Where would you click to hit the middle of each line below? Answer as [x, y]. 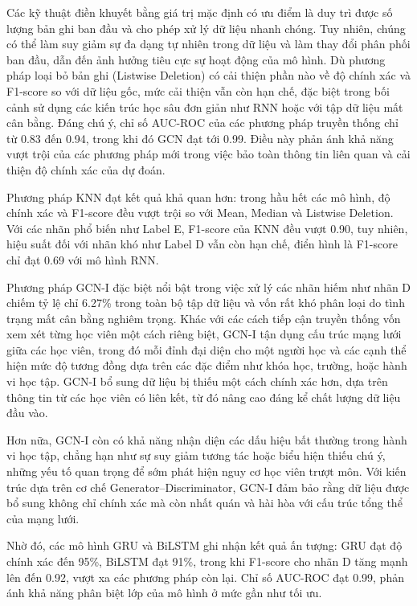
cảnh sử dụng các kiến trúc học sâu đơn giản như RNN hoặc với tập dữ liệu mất [205, 106]
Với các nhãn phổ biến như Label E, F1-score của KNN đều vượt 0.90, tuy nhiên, [207, 228]
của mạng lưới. [43, 518]
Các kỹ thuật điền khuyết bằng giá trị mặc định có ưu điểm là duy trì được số [200, 12]
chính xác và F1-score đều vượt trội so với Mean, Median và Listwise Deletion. [200, 213]
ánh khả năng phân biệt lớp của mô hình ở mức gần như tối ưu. [164, 593]
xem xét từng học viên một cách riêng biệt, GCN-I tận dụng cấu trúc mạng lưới [204, 334]
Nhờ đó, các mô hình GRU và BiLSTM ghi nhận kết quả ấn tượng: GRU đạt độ [204, 545]
